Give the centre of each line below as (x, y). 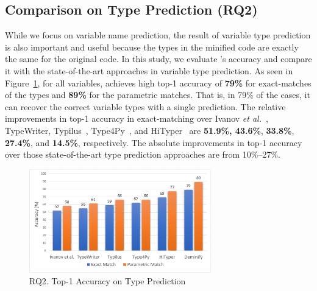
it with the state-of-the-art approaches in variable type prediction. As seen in (149, 70)
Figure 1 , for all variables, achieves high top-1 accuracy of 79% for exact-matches (158, 82)
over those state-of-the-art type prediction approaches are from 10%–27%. (143, 154)
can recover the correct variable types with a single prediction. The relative (145, 106)
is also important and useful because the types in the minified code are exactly (152, 47)
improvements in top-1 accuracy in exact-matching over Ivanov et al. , (137, 118)
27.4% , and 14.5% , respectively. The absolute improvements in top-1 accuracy (154, 142)
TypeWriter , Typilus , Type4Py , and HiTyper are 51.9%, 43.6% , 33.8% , (150, 130)
